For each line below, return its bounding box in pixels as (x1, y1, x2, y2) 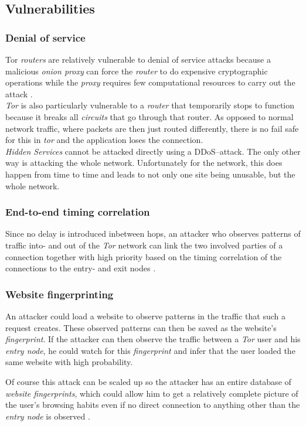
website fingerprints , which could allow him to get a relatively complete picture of (5, 387, 298, 399)
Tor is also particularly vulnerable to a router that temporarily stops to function (5, 99, 295, 111)
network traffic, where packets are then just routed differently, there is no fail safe (5, 122, 299, 134)
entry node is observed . (5, 410, 90, 422)
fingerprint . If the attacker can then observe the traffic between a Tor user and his (5, 333, 301, 345)
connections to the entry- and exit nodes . (5, 262, 156, 274)
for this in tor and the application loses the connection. (5, 134, 203, 146)
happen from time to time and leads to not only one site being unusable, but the (5, 168, 295, 180)
